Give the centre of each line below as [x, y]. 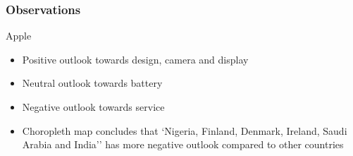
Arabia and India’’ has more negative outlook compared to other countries [183, 144]
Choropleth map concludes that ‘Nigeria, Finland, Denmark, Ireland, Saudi [185, 130]
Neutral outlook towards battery [92, 83]
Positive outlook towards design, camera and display [135, 59]
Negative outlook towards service [93, 107]
